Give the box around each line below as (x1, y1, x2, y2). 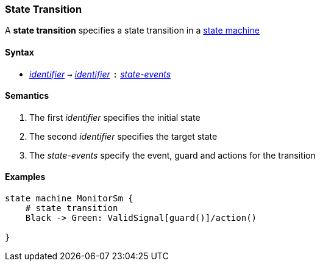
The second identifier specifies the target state (29, 131, 218, 142)
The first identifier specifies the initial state (29, 112, 201, 123)
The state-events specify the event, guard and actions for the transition (29, 149, 316, 160)
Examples (5, 171, 46, 182)
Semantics (5, 90, 49, 101)
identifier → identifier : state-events (29, 68, 171, 79)
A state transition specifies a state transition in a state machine (5, 25, 260, 36)
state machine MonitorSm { (5, 193, 133, 204)
